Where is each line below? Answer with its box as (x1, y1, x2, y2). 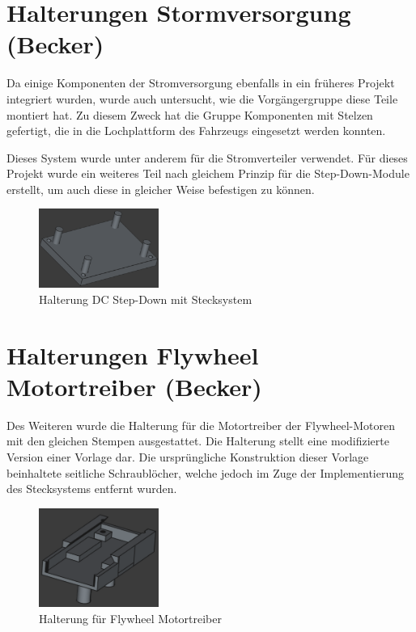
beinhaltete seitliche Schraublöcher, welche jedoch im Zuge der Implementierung (6, 464, 404, 481)
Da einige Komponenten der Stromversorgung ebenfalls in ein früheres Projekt (6, 74, 395, 91)
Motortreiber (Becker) (6, 369, 262, 402)
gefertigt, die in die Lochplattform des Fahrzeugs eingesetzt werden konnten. (6, 122, 386, 139)
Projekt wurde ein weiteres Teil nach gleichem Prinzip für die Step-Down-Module (6, 165, 410, 182)
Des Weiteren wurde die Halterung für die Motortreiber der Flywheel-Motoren (6, 416, 395, 433)
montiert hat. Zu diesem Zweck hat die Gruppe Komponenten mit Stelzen (6, 106, 373, 123)
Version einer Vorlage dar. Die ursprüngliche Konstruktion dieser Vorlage (6, 449, 369, 466)
